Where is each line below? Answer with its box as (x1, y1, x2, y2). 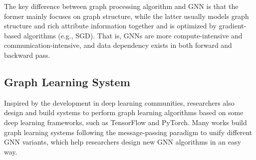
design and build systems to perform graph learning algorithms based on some (4, 107, 244, 118)
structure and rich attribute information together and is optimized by (4, 20, 217, 31)
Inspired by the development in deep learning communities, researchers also (4, 97, 235, 108)
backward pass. (4, 49, 50, 60)
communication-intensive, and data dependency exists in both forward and (4, 40, 232, 50)
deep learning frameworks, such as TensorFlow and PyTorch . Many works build (4, 117, 247, 127)
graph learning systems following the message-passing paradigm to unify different (4, 127, 253, 137)
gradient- (219, 20, 247, 31)
